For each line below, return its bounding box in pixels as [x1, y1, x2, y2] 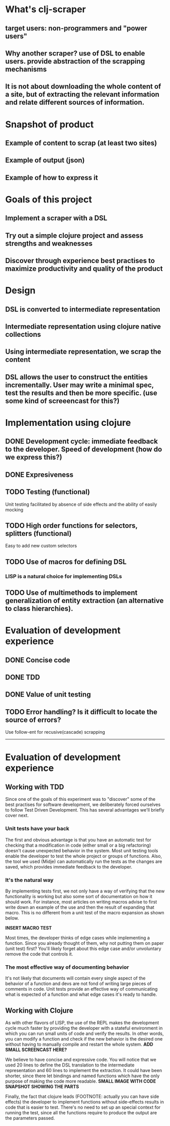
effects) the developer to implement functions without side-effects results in [5, 1099, 164, 1105]
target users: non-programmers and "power [5, 24, 148, 33]
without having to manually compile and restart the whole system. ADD [5, 1042, 153, 1047]
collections [5, 330, 41, 339]
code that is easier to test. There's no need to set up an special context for [5, 1104, 161, 1110]
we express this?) [5, 453, 62, 461]
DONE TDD [5, 673, 40, 682]
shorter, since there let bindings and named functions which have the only [5, 1073, 160, 1079]
